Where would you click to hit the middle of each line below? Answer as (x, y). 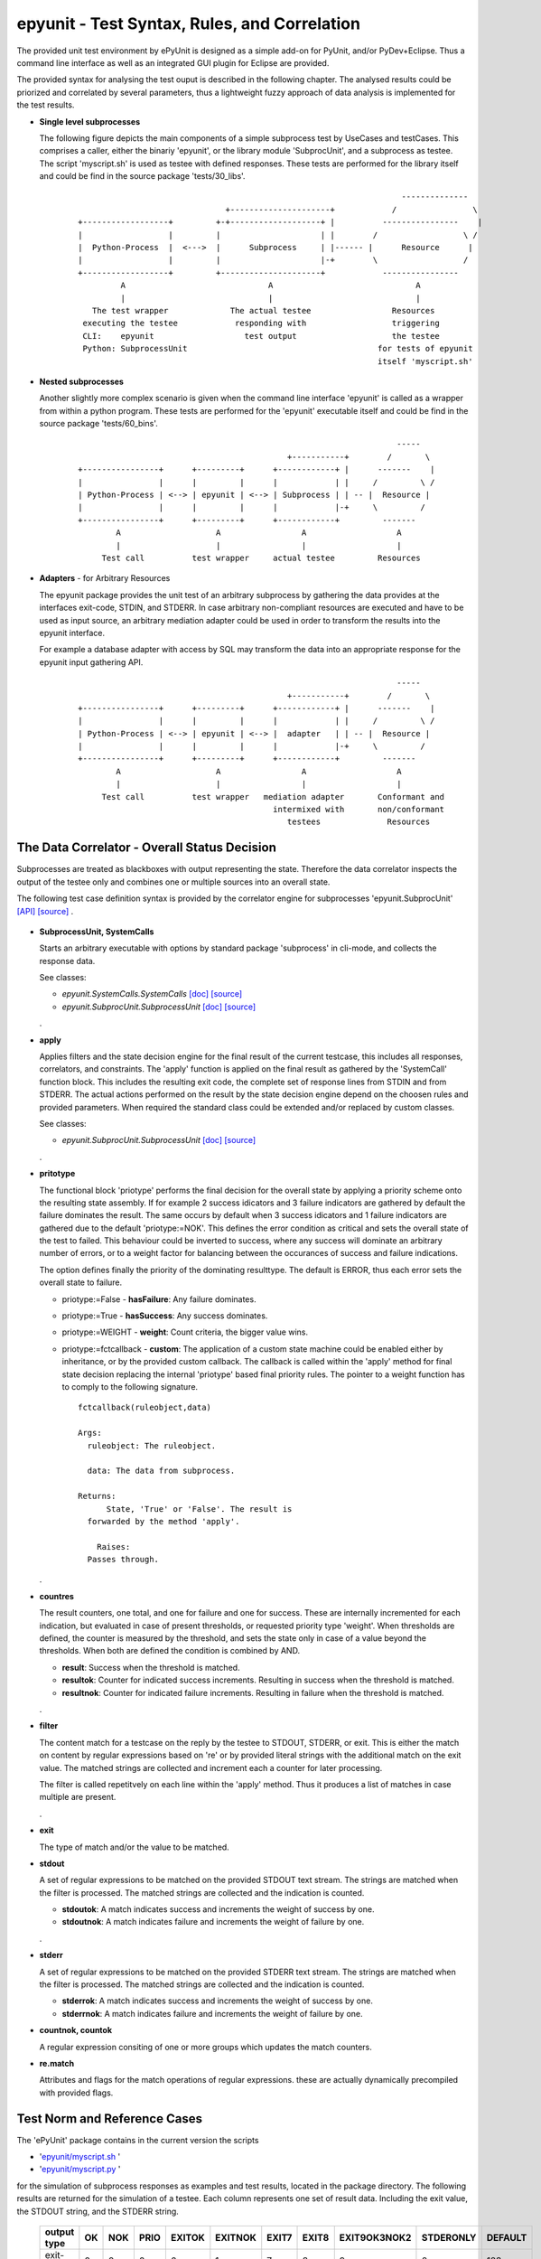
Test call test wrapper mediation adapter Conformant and (273, 797)
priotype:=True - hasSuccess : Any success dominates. (165, 1316)
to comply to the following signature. (130, 1387)
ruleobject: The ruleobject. (152, 1445)
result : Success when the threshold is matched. (151, 1667)
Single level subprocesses (90, 121)
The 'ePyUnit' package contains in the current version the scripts (138, 2140)
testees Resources (359, 822)
